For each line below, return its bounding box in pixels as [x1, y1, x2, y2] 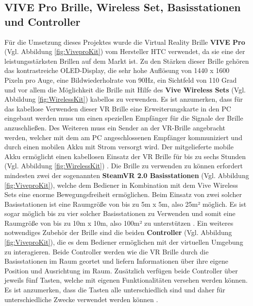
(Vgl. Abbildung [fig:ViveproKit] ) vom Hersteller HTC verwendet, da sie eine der [4, 46, 245, 56]
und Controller [4, 14, 81, 29]
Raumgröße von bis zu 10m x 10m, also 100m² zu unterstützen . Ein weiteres [4, 217, 234, 228]
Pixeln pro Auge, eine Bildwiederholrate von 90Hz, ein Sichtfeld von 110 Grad [4, 74, 237, 85]
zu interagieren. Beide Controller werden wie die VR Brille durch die [4, 246, 209, 256]
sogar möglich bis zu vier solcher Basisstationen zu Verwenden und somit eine [4, 208, 236, 218]
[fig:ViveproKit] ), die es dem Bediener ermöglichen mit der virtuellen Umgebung [4, 237, 243, 247]
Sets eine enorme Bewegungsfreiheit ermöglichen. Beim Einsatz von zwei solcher [4, 189, 242, 199]
